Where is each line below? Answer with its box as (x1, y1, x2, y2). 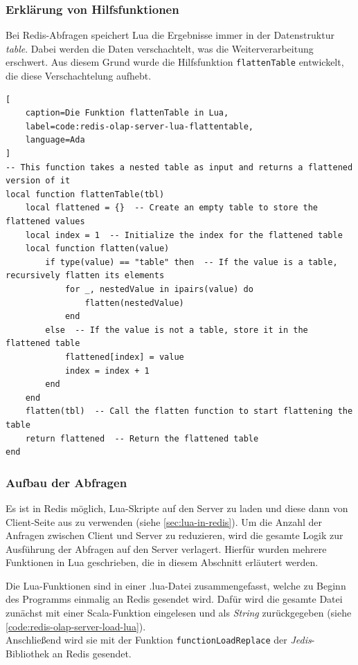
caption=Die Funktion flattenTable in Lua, (25, 108, 229, 118)
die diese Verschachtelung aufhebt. (6, 69, 152, 83)
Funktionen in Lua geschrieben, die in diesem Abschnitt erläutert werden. (6, 555, 319, 570)
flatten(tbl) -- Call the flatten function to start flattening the (25, 406, 353, 417)
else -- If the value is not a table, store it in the (45, 325, 308, 335)
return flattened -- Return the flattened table (25, 433, 259, 444)
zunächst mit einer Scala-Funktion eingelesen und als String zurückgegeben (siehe (6, 605, 352, 620)
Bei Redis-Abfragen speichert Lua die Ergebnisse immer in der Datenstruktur (6, 28, 334, 42)
